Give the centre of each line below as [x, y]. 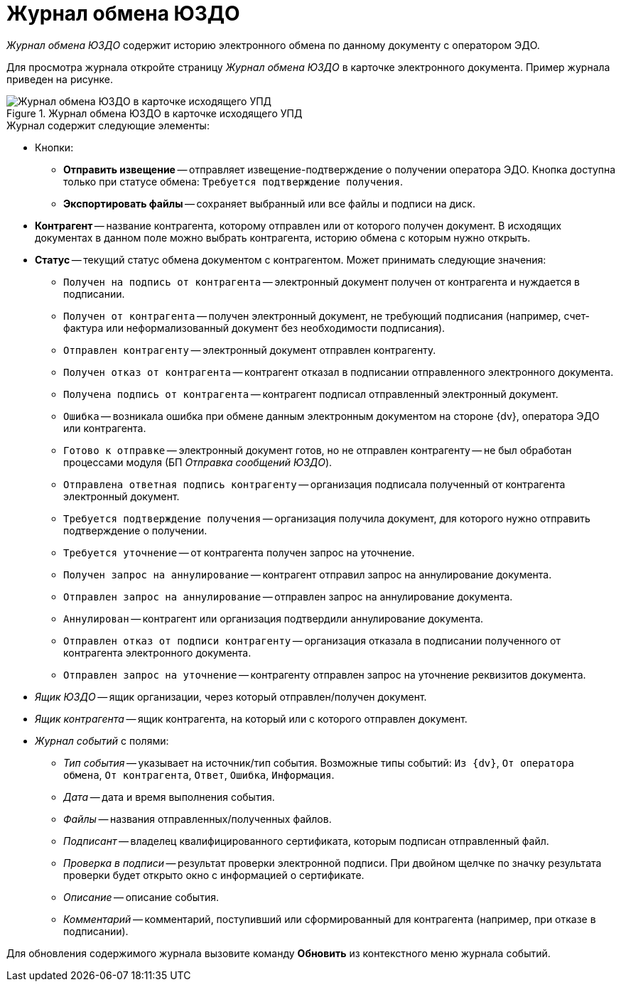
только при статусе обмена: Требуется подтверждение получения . [233, 181]
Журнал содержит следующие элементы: [108, 125]
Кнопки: [54, 147]
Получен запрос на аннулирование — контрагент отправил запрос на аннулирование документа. [308, 574]
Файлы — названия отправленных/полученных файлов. [198, 819]
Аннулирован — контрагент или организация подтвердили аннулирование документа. [274, 618]
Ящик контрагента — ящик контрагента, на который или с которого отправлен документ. [251, 718]
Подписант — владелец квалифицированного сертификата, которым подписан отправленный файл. [306, 841]
